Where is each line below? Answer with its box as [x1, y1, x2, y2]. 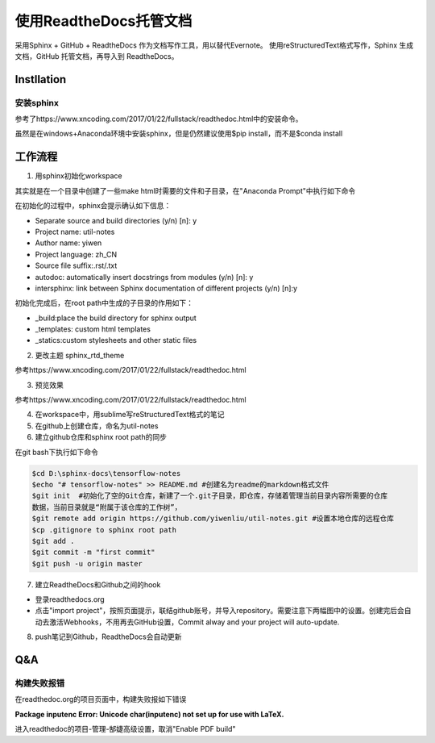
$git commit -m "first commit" [31, 548, 156, 557]
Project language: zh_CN [35, 249, 118, 259]
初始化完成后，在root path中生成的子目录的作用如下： [14, 298, 193, 308]
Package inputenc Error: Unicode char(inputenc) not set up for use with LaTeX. [14, 709, 284, 719]
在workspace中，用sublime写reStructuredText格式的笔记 [35, 410, 225, 420]
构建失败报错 [14, 678, 65, 689]
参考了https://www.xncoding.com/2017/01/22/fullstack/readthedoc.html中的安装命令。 [14, 114, 303, 124]
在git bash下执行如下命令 [14, 447, 98, 457]
